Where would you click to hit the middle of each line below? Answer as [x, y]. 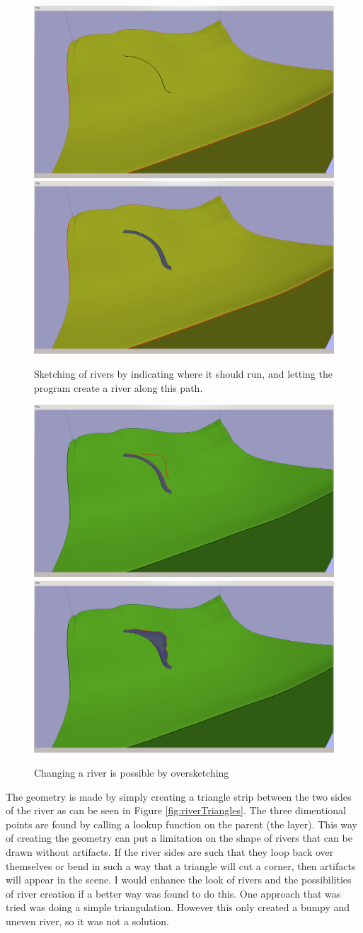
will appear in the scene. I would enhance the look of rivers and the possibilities [179, 880]
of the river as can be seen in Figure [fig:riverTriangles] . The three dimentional [176, 810]
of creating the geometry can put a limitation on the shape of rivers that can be [179, 838]
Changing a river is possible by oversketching [132, 773]
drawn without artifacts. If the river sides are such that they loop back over [170, 852]
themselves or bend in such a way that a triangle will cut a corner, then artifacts [181, 865]
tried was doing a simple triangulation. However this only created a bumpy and [178, 907]
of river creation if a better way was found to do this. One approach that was [173, 893]
